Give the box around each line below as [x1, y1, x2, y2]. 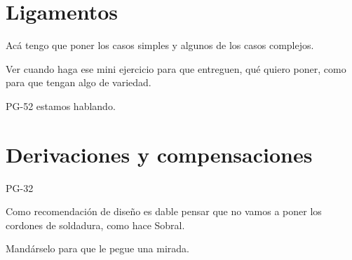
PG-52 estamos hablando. [6, 98, 116, 113]
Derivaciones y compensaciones [6, 139, 313, 168]
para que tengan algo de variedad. [6, 75, 151, 90]
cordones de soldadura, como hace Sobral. [6, 217, 185, 232]
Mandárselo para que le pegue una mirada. [6, 241, 189, 256]
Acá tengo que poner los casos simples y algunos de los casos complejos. [6, 38, 314, 53]
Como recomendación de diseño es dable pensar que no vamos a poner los [6, 204, 322, 219]
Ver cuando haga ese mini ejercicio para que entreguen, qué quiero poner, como [6, 61, 346, 76]
